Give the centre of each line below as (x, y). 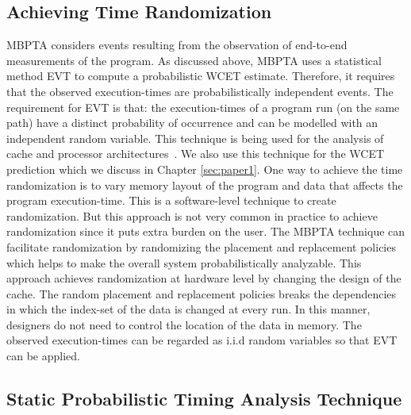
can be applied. (43, 356)
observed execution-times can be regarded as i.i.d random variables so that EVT (202, 340)
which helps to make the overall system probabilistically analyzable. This (184, 262)
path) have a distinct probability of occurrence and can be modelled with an (192, 123)
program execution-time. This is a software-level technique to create (171, 200)
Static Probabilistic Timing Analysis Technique (204, 399)
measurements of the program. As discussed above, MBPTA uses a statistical (194, 60)
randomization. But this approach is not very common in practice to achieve (192, 215)
